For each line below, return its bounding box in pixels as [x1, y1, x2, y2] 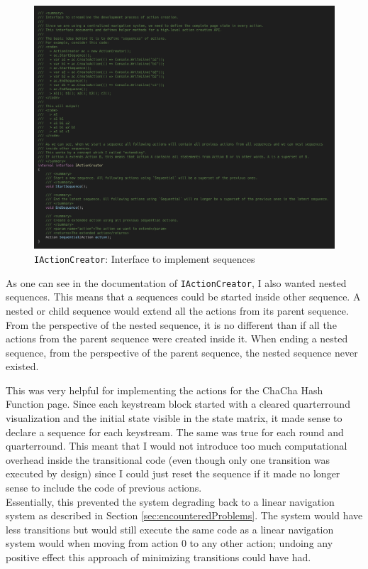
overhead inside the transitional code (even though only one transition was [6, 452, 330, 467]
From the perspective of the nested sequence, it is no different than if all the [6, 317, 337, 332]
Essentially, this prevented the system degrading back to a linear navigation [6, 494, 335, 509]
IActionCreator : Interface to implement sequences [34, 251, 255, 266]
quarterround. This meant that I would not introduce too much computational [6, 438, 347, 453]
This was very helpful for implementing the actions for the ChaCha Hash [6, 382, 323, 397]
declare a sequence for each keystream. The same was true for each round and [6, 424, 344, 439]
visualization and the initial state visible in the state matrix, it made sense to [6, 411, 342, 426]
